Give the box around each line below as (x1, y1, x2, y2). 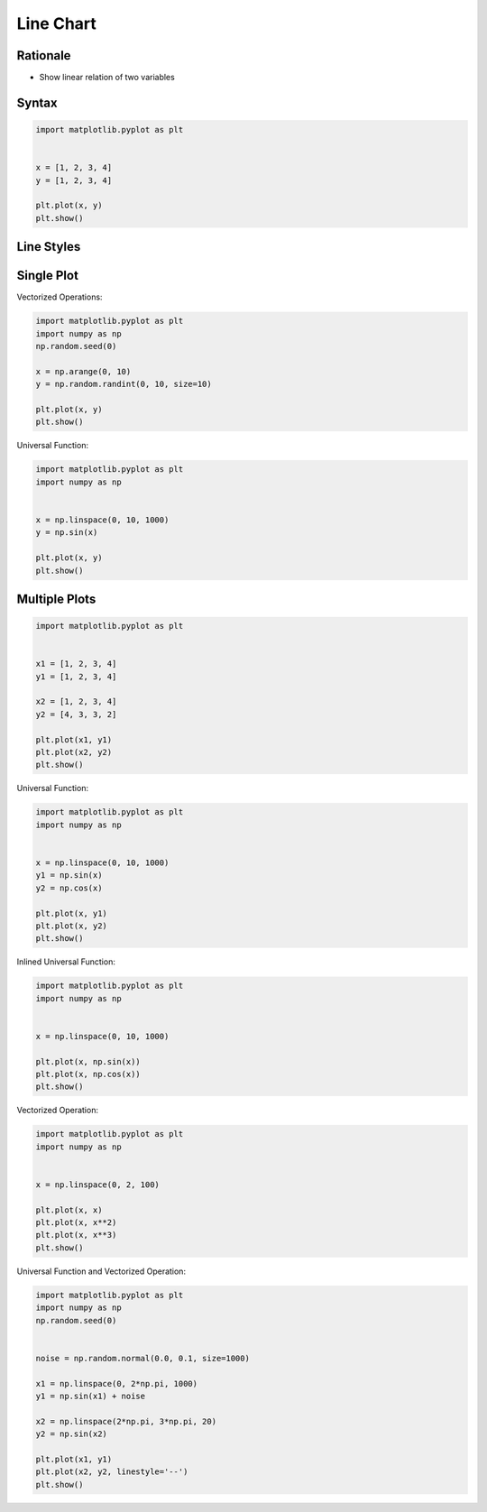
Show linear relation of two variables (39, 72, 175, 83)
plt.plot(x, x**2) (35, 1218, 117, 1228)
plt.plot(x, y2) (35, 920, 108, 931)
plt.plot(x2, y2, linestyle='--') (35, 1467, 188, 1477)
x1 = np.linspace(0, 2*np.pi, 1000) (35, 1378, 198, 1388)
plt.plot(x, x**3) (35, 1230, 117, 1240)
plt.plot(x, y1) (35, 908, 108, 918)
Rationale (16, 48, 71, 63)
